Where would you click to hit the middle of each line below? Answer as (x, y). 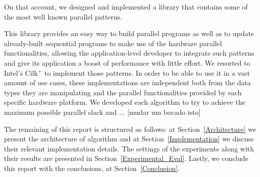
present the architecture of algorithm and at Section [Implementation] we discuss (129, 139)
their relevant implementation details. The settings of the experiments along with (129, 148)
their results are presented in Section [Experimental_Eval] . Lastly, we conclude (126, 158)
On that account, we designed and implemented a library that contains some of (126, 7)
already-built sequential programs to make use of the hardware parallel (113, 43)
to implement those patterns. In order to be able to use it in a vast (147, 72)
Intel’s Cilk (21, 72)
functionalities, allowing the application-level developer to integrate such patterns (129, 53)
